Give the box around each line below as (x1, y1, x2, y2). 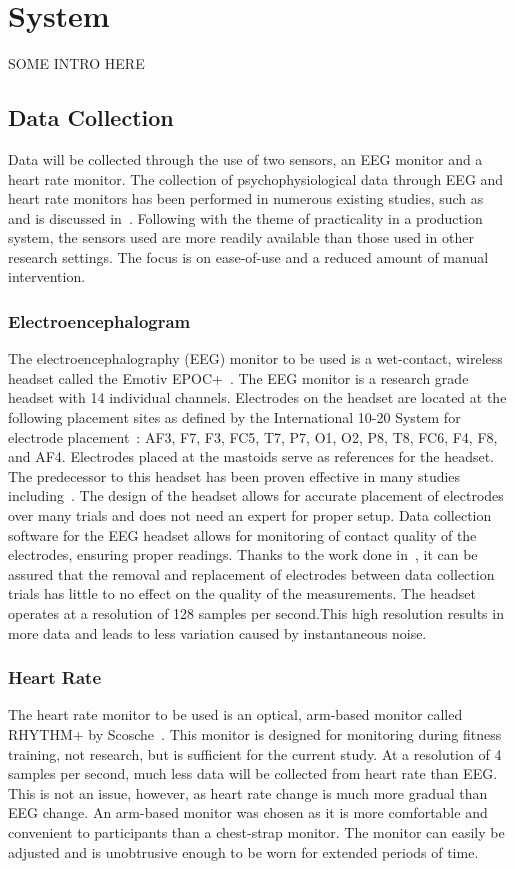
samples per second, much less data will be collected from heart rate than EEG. (8, 763, 498, 784)
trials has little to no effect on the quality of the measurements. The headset (8, 583, 476, 604)
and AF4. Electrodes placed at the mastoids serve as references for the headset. (8, 446, 495, 467)
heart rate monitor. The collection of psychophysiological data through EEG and (8, 168, 504, 189)
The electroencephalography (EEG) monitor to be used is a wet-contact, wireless (8, 348, 503, 369)
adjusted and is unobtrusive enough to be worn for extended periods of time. (8, 841, 479, 862)
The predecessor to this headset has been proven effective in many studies (8, 465, 461, 486)
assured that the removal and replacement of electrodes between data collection (8, 563, 495, 584)
